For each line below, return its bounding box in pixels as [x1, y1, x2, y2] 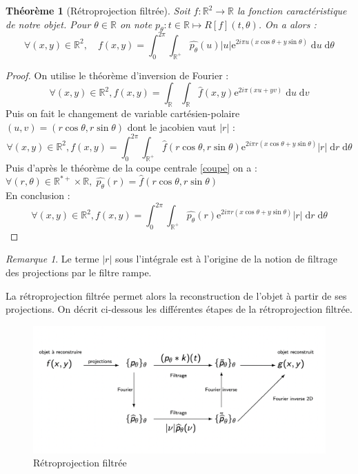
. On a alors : [258, 17, 317, 31]
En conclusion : [6, 187, 70, 202]
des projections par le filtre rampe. [6, 265, 152, 280]
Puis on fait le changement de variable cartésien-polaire [6, 106, 240, 121]
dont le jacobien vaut [127, 119, 217, 134]
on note [119, 17, 152, 31]
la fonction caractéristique [237, 3, 347, 17]
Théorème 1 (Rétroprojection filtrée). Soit [6, 3, 190, 17]
